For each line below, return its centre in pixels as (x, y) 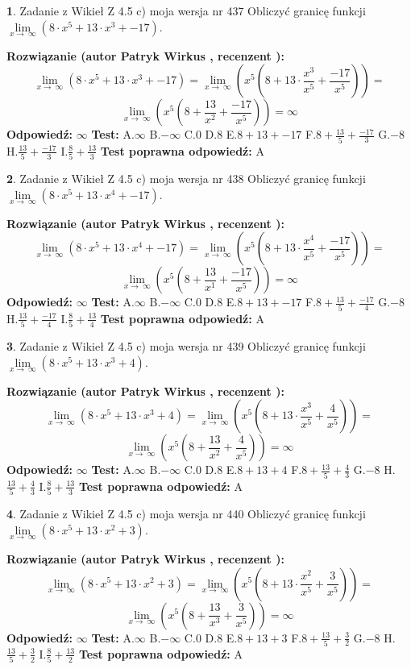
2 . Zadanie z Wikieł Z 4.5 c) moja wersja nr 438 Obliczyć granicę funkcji (186, 179)
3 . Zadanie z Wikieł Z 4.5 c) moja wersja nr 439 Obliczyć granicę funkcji (186, 346)
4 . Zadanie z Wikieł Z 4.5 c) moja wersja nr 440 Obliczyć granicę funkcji (186, 514)
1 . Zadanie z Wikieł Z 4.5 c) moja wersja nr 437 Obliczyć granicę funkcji (186, 10)
